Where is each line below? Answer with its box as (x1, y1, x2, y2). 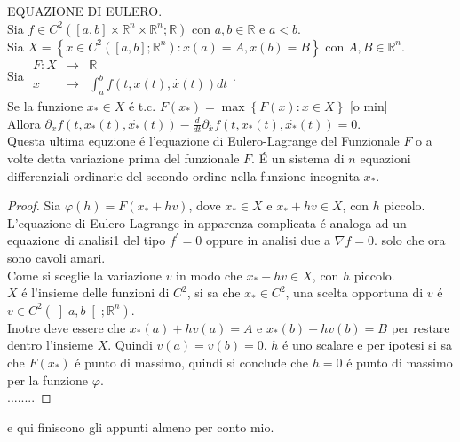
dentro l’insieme (7, 335, 93, 354)
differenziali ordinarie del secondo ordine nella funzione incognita (7, 166, 360, 185)
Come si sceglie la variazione (7, 265, 162, 284)
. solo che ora (373, 231, 446, 249)
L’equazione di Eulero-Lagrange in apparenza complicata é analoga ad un (7, 213, 407, 232)
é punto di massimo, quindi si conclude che (75, 352, 309, 371)
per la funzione (7, 370, 89, 389)
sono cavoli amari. (7, 248, 106, 266)
